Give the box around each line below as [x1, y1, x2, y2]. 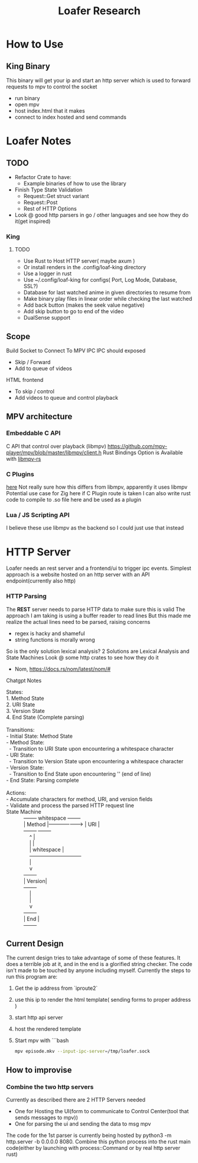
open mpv [14, 101, 40, 108]
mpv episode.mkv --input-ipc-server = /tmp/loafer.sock [14, 1049, 150, 1054]
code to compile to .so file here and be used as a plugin [6, 496, 142, 504]
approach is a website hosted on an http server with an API [6, 571, 150, 578]
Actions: [6, 789, 27, 796]
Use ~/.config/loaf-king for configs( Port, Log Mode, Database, [23, 276, 177, 283]
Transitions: [6, 726, 35, 733]
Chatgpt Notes [6, 677, 42, 684]
